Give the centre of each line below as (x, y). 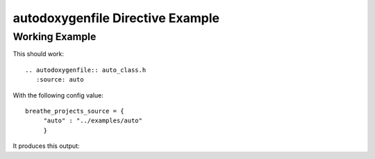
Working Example (55, 37)
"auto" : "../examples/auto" (93, 121)
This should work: (39, 54)
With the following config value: (58, 95)
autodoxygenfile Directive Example (116, 18)
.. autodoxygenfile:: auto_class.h (86, 70)
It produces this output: (46, 146)
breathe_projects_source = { (75, 111)
